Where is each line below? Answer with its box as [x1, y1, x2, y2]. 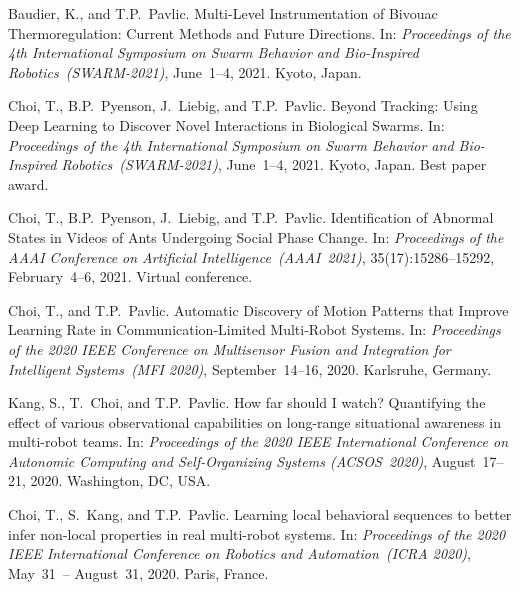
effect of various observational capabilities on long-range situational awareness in [8, 411, 501, 432]
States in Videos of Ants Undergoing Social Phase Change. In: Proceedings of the [8, 226, 504, 247]
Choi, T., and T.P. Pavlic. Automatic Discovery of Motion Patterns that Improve [8, 299, 509, 320]
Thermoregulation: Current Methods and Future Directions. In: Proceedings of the [8, 22, 511, 43]
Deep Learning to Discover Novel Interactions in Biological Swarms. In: [8, 114, 445, 135]
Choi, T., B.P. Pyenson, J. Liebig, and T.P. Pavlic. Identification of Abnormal [8, 207, 494, 228]
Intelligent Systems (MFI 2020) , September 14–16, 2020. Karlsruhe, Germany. [8, 358, 492, 379]
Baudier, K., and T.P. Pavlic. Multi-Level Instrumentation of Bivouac [8, 3, 438, 23]
